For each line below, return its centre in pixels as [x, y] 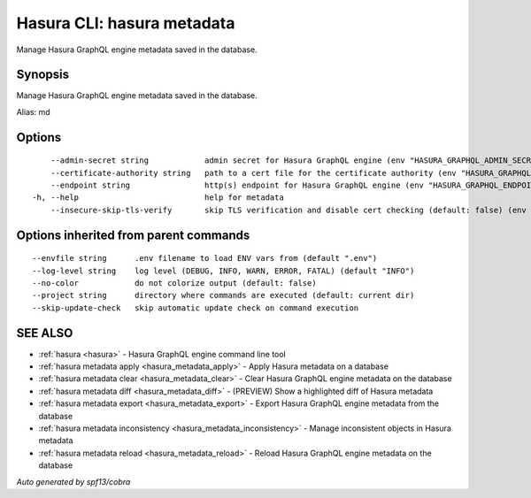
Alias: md [33, 111]
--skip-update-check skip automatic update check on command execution [196, 308]
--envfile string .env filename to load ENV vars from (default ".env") [205, 258]
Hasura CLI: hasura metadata [126, 23]
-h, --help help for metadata [158, 198]
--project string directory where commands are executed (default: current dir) [223, 295]
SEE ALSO [45, 333]
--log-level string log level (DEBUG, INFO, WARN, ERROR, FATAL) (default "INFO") [223, 271]
